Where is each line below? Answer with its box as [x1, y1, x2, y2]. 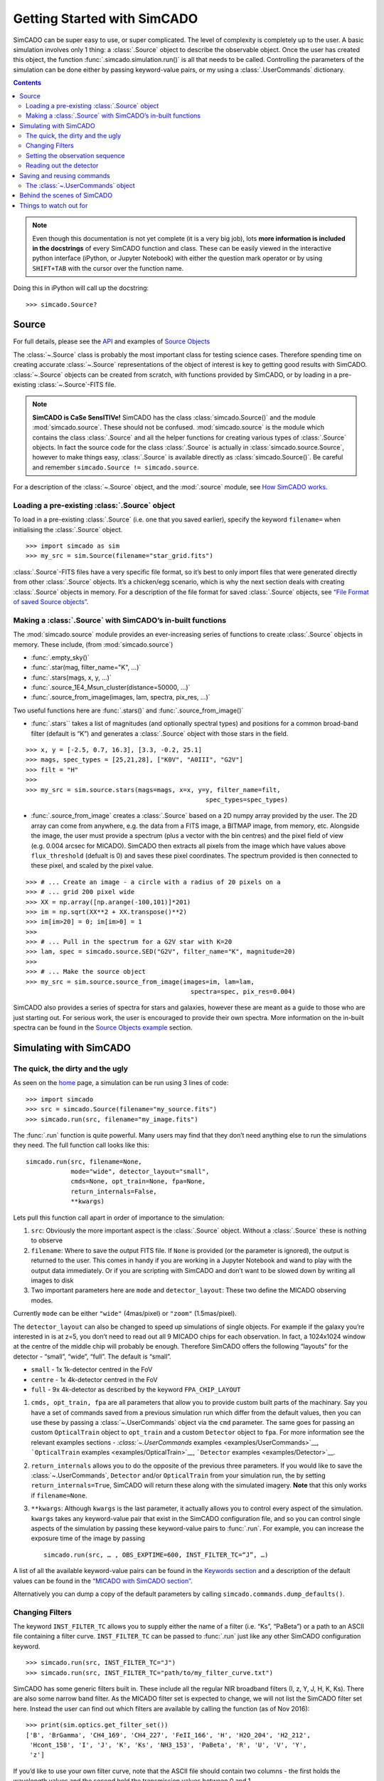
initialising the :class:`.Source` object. [13, 525, 123, 534]
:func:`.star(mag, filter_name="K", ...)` [31, 663, 142, 672]
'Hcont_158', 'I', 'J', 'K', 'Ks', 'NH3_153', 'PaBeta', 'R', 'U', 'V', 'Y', [29, 1740, 307, 1749]
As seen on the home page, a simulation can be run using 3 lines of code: [13, 1079, 229, 1087]
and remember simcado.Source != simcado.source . [32, 463, 199, 472]
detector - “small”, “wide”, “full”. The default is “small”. [13, 1352, 172, 1361]
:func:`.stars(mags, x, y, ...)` [31, 673, 112, 682]
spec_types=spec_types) [205, 796, 289, 804]
